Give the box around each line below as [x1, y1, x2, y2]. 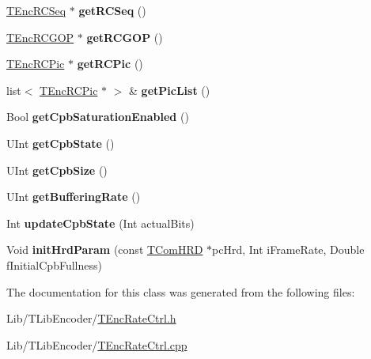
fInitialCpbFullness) [6, 256, 102, 273]
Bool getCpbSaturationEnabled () [6, 108, 189, 125]
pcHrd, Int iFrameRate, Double [212, 241, 365, 258]
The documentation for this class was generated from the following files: [6, 283, 355, 300]
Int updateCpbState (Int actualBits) [6, 214, 195, 231]
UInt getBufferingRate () [6, 188, 141, 205]
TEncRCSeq [6, 2, 66, 18]
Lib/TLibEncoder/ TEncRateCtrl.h [6, 310, 176, 327]
